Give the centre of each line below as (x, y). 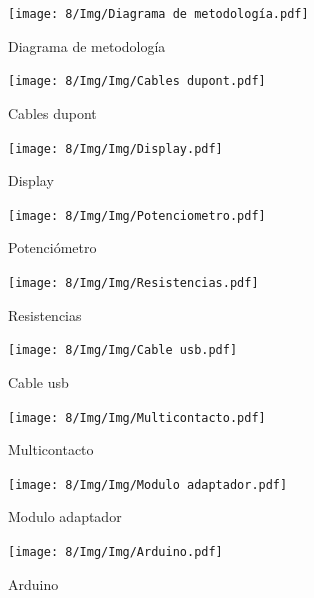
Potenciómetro (52, 247)
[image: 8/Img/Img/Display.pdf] (115, 148)
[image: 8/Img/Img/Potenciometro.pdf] (137, 215)
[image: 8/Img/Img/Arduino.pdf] (115, 552)
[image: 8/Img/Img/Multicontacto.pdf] (137, 417)
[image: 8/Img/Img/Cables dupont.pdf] (137, 81)
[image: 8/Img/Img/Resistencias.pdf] (133, 283)
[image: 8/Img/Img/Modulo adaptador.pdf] (148, 484)
